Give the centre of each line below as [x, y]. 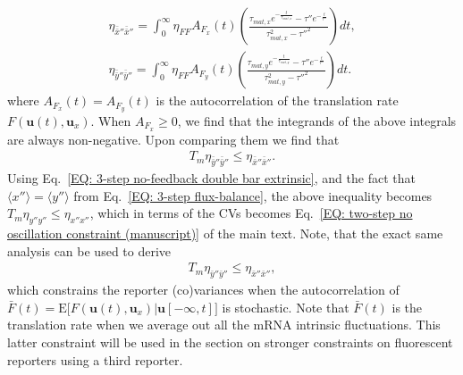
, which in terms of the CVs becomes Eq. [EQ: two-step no [251, 213]
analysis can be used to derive [89, 250]
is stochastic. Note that [286, 307]
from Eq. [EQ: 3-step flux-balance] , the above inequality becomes [253, 195]
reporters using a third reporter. [95, 359]
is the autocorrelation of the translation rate [277, 100]
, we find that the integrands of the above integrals [317, 120]
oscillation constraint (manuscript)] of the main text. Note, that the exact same [225, 233]
